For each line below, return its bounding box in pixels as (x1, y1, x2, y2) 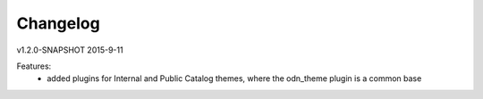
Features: (16, 61, 52, 71)
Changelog (16, 13, 100, 33)
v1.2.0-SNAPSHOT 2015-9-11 (16, 45, 124, 55)
